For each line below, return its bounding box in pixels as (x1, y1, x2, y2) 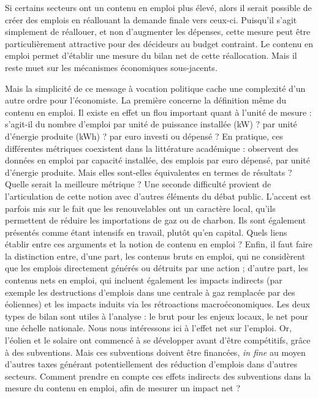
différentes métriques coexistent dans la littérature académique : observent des (5, 141, 298, 154)
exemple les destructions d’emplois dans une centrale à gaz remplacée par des (5, 285, 295, 298)
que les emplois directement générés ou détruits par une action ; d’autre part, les (5, 261, 308, 274)
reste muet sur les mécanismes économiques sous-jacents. (5, 61, 218, 73)
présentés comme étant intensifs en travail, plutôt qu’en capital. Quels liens (5, 225, 287, 238)
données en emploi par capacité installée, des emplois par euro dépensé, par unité (5, 154, 310, 167)
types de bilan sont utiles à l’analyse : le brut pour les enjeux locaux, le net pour (5, 309, 308, 322)
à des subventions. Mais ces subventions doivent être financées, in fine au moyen (5, 345, 306, 358)
